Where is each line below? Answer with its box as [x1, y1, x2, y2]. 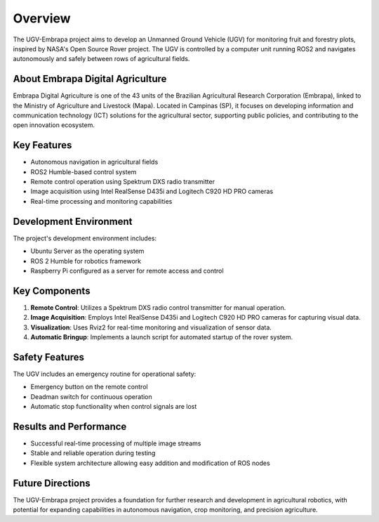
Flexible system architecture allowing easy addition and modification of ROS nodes [30, 459, 270, 467]
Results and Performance [13, 420, 127, 432]
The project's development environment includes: [13, 234, 157, 242]
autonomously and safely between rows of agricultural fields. [13, 55, 190, 63]
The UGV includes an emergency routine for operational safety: [13, 370, 197, 378]
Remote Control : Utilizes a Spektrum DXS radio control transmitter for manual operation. [30, 303, 286, 312]
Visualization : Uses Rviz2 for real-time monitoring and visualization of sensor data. [30, 323, 272, 332]
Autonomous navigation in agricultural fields [30, 158, 159, 167]
